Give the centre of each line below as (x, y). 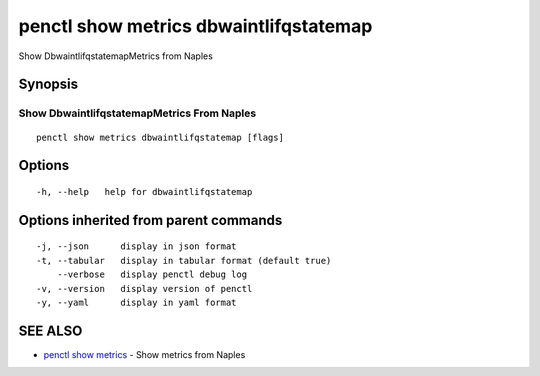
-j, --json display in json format (136, 246)
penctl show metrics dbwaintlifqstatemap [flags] (160, 137)
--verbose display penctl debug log (152, 274)
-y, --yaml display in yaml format (136, 302)
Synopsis (48, 84)
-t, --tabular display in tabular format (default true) (184, 260)
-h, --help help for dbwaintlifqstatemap (144, 191)
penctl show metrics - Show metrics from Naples (144, 354)
